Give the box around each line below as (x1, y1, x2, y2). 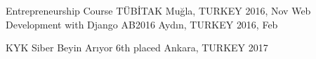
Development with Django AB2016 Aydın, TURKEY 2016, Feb (6, 17, 278, 31)
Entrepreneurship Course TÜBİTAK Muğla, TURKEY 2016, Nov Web (6, 3, 311, 17)
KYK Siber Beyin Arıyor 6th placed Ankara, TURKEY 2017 (6, 40, 268, 55)
